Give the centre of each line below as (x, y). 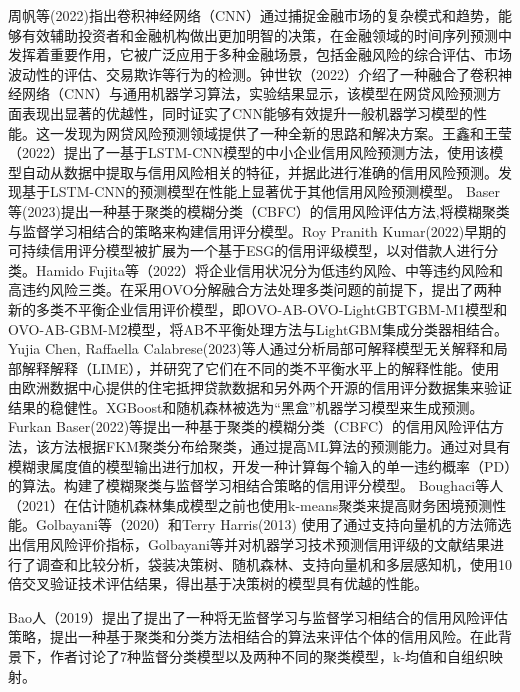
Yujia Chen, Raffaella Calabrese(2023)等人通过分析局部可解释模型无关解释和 (251, 348)
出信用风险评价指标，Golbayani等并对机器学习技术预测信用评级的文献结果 (249, 544)
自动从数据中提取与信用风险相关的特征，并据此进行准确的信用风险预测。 (259, 171)
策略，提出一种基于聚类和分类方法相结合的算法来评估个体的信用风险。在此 (253, 636)
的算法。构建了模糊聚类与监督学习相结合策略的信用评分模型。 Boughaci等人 (256, 485)
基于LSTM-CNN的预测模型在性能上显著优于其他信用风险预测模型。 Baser (261, 191)
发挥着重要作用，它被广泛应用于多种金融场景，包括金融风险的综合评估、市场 (260, 54)
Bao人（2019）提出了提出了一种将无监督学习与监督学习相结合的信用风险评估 (258, 616)
